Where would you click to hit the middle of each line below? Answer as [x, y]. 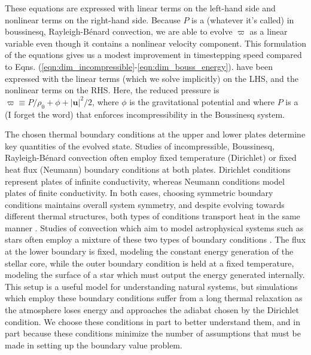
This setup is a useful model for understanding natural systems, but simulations [151, 286]
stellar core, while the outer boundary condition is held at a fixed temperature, [150, 263]
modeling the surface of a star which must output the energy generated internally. [155, 275]
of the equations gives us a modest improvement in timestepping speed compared [153, 55]
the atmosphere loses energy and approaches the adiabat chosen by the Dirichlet [152, 310]
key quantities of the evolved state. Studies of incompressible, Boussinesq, [140, 146]
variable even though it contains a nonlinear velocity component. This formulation [155, 43]
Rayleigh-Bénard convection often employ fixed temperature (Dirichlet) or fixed [151, 157]
